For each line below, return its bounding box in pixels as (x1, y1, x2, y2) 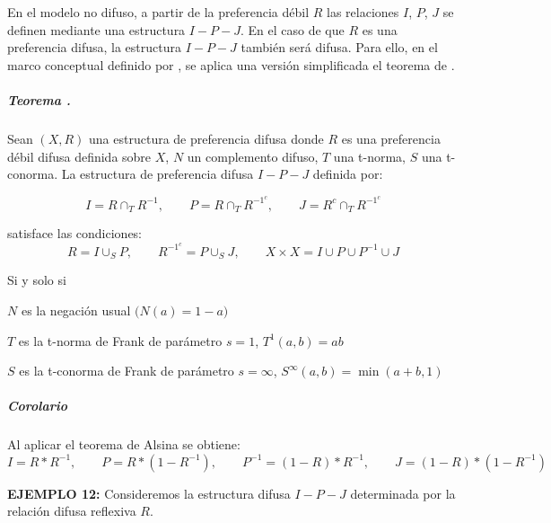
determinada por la (350, 483, 456, 502)
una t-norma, (333, 146, 407, 165)
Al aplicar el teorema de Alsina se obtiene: (7, 435, 241, 454)
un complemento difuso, (187, 146, 319, 165)
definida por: (312, 164, 383, 183)
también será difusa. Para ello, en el (241, 38, 438, 57)
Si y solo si (7, 270, 66, 289)
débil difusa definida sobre (7, 146, 152, 165)
